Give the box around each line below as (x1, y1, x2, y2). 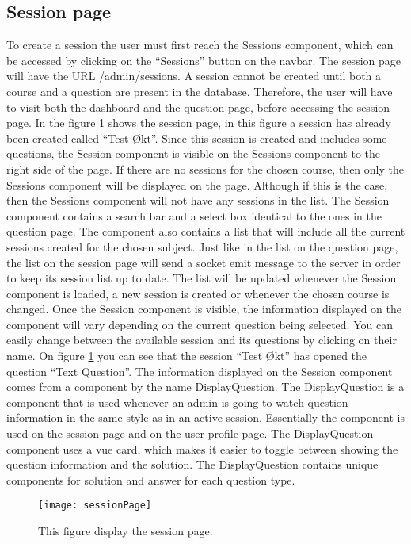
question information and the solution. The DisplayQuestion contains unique (6, 456, 379, 473)
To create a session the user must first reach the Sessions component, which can (6, 36, 394, 53)
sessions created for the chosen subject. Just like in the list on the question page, (6, 238, 398, 255)
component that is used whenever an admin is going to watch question (6, 393, 348, 410)
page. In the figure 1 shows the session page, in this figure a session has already (6, 114, 391, 131)
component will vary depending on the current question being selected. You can (6, 316, 393, 332)
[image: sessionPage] (38, 500, 152, 511)
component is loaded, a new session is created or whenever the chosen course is (6, 285, 390, 301)
